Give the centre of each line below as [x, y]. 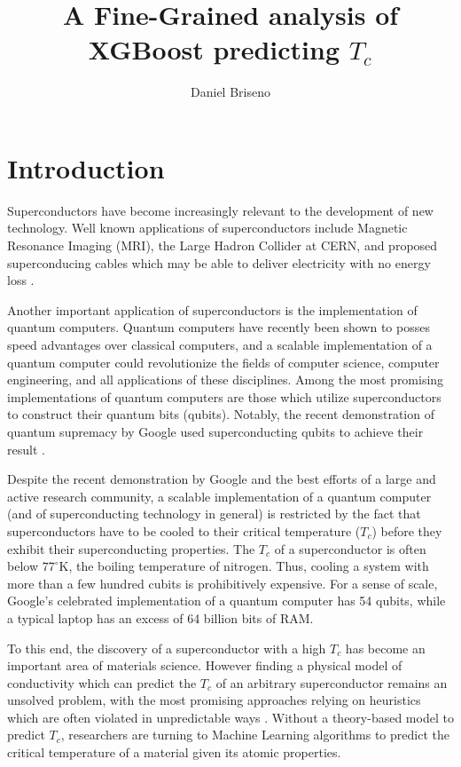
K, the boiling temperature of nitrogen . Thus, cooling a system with [244, 566]
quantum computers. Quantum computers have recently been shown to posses [219, 327]
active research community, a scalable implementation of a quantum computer [219, 496]
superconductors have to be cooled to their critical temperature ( [184, 530]
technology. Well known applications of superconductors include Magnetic [207, 228]
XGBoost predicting [214, 49]
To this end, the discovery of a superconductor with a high [167, 648]
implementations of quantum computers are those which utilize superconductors [224, 396]
